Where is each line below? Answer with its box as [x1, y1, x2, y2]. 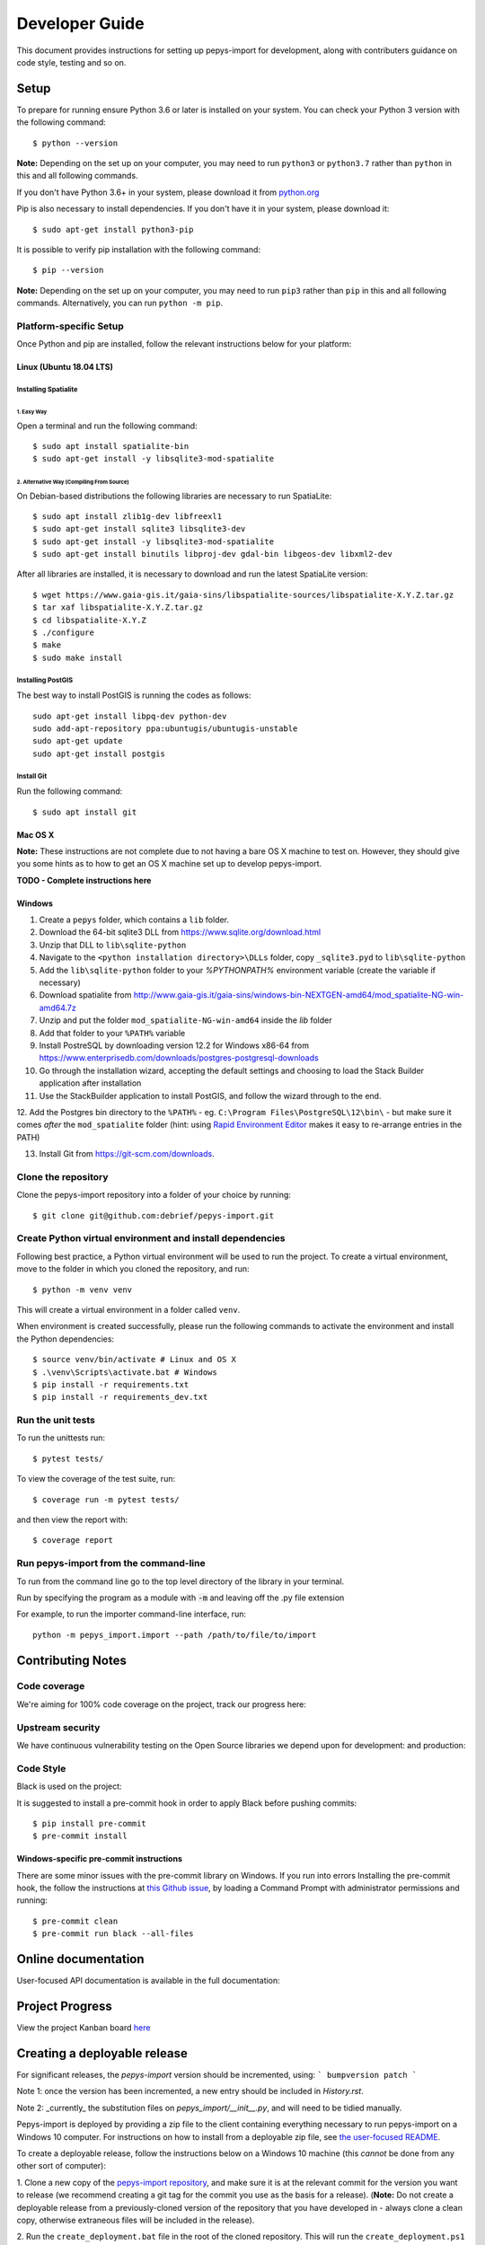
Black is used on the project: [16, 1781, 122, 1792]
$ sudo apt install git [32, 806, 137, 817]
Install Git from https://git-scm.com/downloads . [39, 1149, 215, 1159]
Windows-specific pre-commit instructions [16, 1853, 183, 1864]
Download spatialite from [39, 990, 132, 1000]
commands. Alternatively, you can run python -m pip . [16, 297, 224, 309]
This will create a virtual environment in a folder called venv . [16, 1304, 241, 1315]
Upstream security [16, 1721, 101, 1733]
